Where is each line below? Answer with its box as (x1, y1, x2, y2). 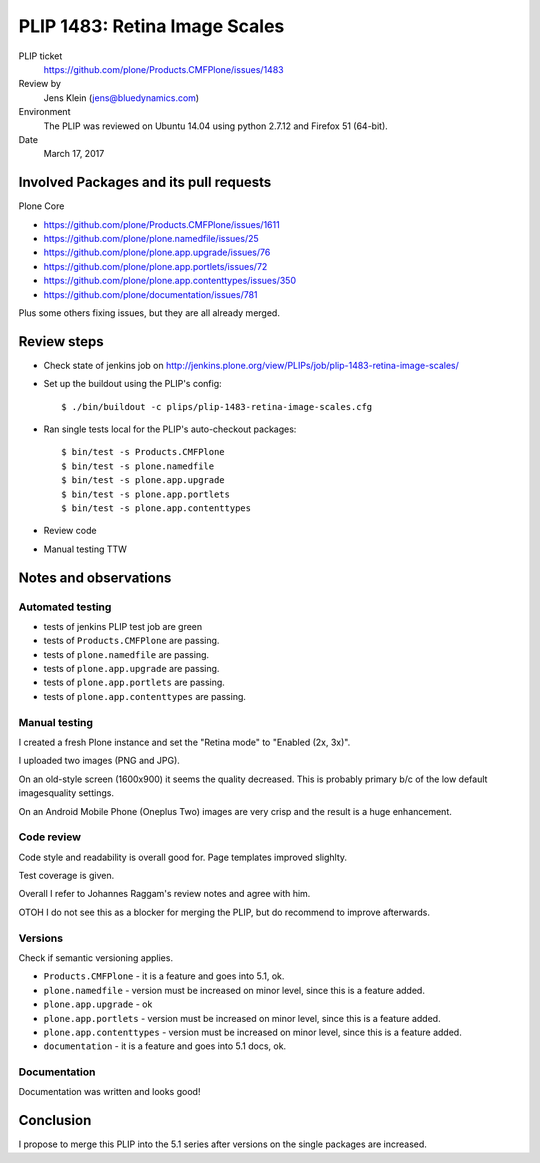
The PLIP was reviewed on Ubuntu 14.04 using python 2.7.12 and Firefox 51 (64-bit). (43, 120, 389, 132)
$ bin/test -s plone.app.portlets (61, 488, 230, 500)
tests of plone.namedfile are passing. (43, 648, 210, 660)
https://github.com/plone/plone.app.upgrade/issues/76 (43, 246, 271, 259)
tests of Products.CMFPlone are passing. (43, 635, 220, 647)
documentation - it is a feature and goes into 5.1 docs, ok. (43, 1040, 287, 1052)
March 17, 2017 (43, 148, 105, 160)
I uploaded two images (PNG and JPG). (18, 755, 180, 767)
